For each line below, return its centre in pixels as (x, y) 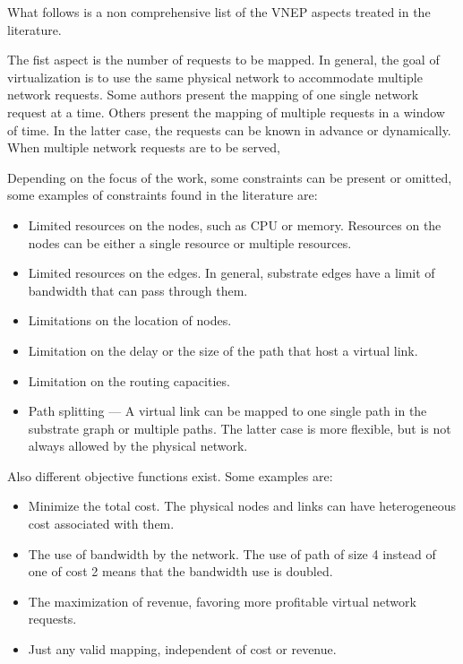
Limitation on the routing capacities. (129, 380)
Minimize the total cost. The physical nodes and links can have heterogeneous (242, 506)
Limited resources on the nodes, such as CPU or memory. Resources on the (235, 224)
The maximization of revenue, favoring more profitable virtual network (222, 601)
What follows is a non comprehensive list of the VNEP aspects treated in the (219, 12)
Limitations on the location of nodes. (130, 320)
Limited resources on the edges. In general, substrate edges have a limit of (231, 273)
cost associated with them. (101, 524)
